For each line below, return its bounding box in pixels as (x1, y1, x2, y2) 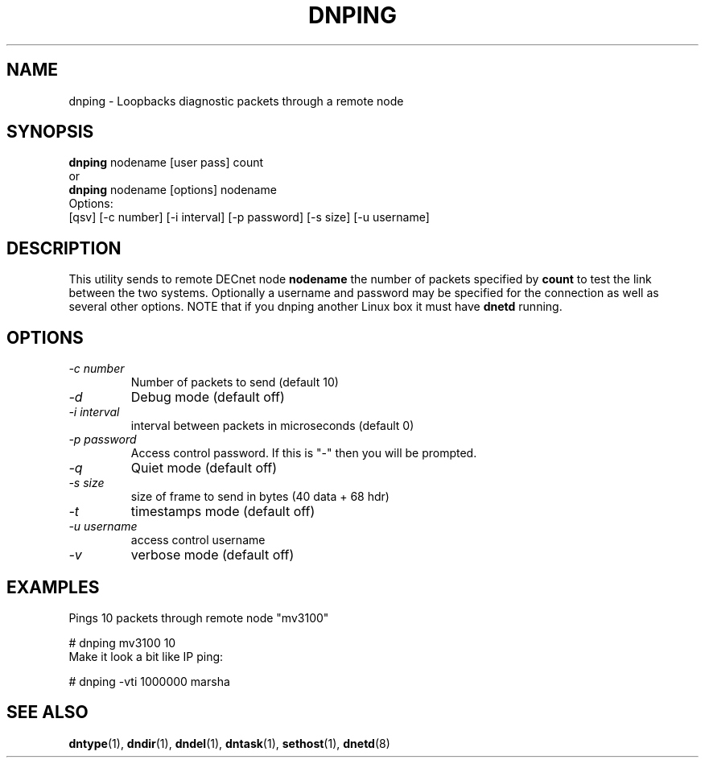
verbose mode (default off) (130, 547, 295, 564)
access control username (130, 533, 266, 547)
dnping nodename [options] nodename (68, 183, 277, 197)
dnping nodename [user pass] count (68, 155, 264, 170)
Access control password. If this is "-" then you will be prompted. (130, 446, 477, 460)
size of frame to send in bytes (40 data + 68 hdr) (130, 489, 390, 504)
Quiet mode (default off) (130, 460, 278, 477)
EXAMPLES (6, 576, 100, 597)
